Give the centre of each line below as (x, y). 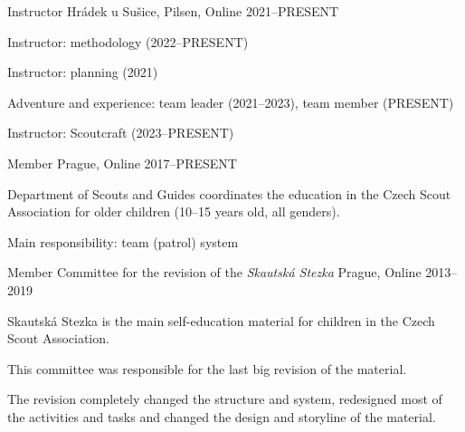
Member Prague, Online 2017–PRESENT (122, 163)
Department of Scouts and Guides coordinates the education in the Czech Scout (229, 193)
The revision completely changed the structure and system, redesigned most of (225, 399)
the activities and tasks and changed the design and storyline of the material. (222, 416)
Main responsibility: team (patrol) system (123, 241)
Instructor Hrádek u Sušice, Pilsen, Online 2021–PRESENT (173, 11)
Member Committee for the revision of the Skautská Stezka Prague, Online (214, 272)
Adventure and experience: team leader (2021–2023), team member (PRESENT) (231, 102)
